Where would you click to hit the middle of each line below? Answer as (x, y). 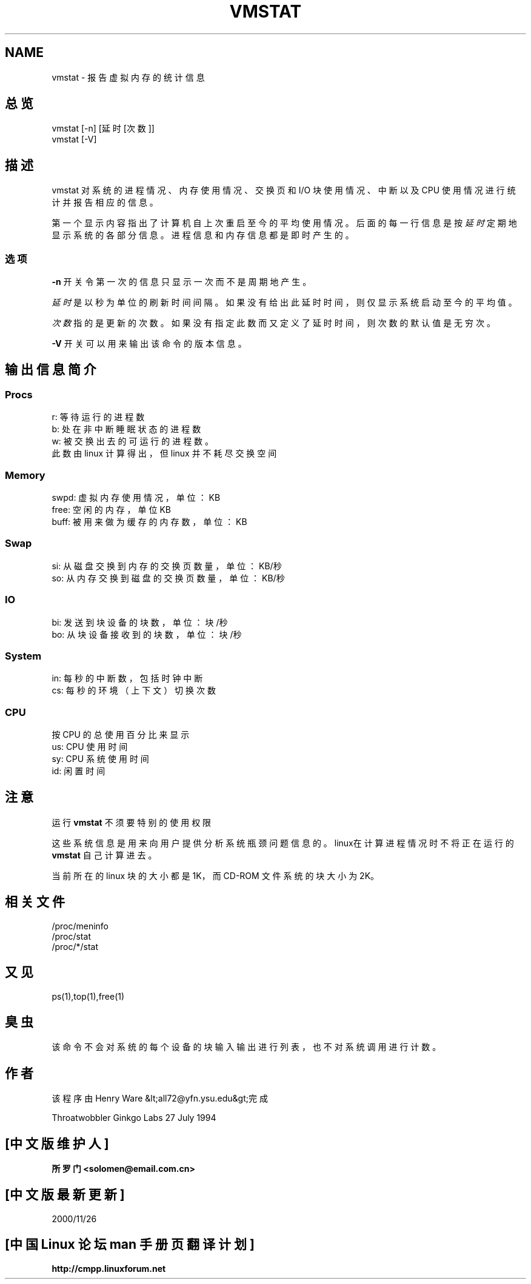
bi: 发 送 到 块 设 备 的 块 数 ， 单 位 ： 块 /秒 (140, 622)
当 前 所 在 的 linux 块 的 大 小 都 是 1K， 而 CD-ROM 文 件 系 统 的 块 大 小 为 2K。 (215, 875)
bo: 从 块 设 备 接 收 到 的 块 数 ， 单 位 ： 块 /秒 (147, 634)
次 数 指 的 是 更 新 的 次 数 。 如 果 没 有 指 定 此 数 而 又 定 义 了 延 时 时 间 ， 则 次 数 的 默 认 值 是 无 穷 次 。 (273, 323)
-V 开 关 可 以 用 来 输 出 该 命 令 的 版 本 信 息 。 (149, 344)
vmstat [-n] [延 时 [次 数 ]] (103, 129)
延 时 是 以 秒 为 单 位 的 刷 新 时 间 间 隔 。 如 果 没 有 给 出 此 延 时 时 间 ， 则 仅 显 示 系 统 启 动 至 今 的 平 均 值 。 (284, 303)
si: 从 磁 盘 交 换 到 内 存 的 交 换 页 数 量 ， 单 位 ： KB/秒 (167, 566)
